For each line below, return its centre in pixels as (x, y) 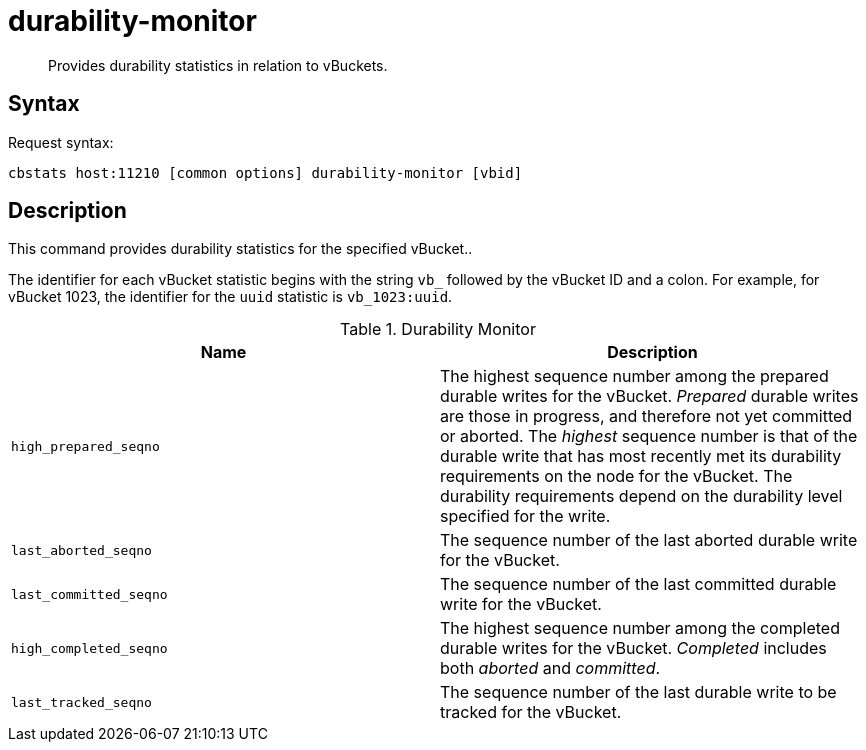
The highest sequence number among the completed (640, 628)
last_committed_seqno (89, 594)
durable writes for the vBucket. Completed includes (633, 648)
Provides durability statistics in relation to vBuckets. (218, 65)
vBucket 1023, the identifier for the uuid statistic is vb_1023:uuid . (230, 297)
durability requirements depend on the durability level (641, 496)
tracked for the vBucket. (531, 712)
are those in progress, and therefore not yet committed (646, 416)
